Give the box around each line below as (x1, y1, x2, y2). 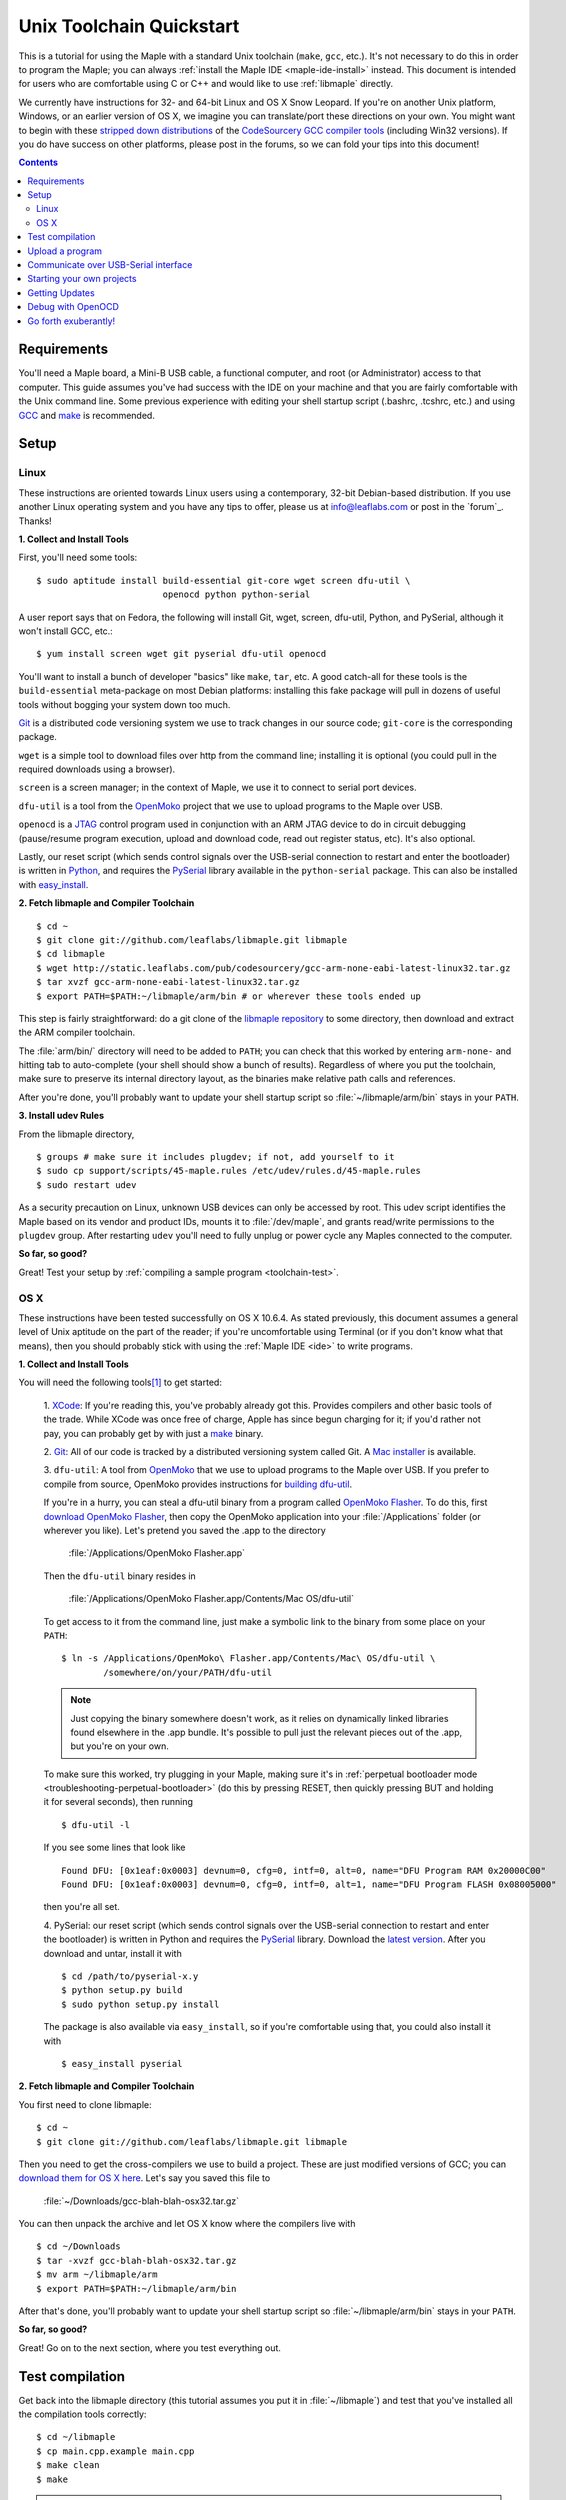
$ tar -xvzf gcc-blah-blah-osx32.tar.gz (36, 2255, 237, 2266)
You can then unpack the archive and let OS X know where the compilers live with (18, 2218, 356, 2230)
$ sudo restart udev (36, 1179, 137, 1190)
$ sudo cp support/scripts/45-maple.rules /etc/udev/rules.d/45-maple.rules (36, 1165, 422, 1177)
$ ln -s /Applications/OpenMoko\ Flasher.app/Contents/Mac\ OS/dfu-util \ (61, 1653, 436, 1664)
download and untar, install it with (43, 1947, 182, 1959)
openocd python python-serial (162, 589, 311, 600)
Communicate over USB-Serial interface (27, 259, 193, 271)
